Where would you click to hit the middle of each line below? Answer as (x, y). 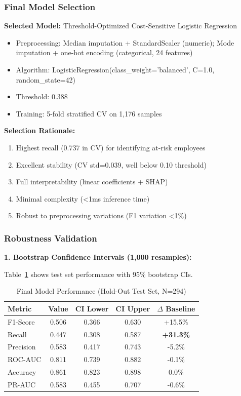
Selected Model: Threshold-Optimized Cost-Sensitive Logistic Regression (121, 26)
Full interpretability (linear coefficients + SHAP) (92, 182)
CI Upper (133, 308)
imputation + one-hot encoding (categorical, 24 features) (104, 52)
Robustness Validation (51, 238)
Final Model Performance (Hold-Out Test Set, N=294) (101, 291)
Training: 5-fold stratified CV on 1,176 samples (89, 113)
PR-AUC (22, 384)
